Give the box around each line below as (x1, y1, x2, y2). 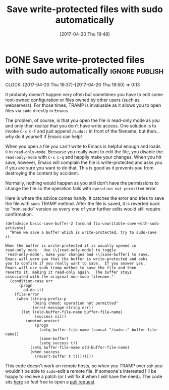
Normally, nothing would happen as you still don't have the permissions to (5, 180, 159, 186)
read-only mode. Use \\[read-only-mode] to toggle (5, 247, 116, 252)
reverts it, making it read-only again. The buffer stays (5, 270, 132, 275)
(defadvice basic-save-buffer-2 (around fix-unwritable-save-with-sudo (5, 221, 159, 226)
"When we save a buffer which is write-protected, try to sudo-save (10, 230, 157, 235)
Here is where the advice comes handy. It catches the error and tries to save (5, 195, 164, 201)
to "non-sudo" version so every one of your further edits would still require (5, 206, 160, 212)
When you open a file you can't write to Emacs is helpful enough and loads (5, 143, 161, 149)
